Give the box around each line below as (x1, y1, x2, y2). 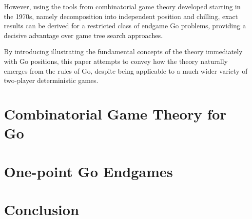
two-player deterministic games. (4, 75, 98, 85)
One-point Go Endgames (4, 161, 173, 181)
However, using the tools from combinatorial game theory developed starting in (4, 1, 241, 11)
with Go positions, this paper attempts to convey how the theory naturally (4, 56, 228, 66)
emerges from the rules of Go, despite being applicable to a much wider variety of (4, 65, 248, 76)
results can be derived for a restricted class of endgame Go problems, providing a (4, 20, 246, 31)
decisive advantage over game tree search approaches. (4, 30, 163, 40)
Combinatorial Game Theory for (4, 103, 227, 123)
